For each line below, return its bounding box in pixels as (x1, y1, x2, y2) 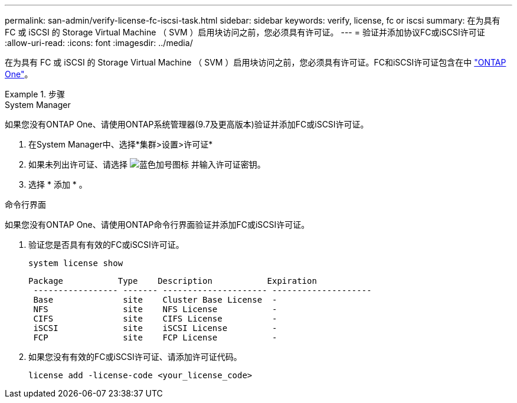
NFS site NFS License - (33, 304, 277, 314)
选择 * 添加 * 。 (28, 179, 87, 189)
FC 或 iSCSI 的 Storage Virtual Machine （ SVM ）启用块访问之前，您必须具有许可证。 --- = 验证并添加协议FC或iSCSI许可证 (5, 27, 485, 37)
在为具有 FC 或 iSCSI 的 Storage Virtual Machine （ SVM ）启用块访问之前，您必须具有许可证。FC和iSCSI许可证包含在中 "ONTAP (5, 57, 506, 67)
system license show (28, 258, 123, 268)
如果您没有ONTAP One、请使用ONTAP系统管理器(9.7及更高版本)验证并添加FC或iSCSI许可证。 (5, 119, 369, 129)
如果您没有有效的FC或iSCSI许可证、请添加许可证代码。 (28, 352, 242, 362)
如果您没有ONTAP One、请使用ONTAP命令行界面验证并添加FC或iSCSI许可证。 (5, 219, 310, 230)
